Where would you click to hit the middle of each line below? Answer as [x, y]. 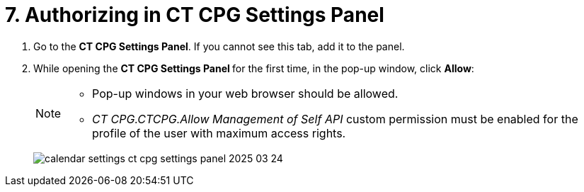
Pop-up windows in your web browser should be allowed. [245, 93]
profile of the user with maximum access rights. [219, 133]
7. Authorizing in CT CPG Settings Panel [195, 15]
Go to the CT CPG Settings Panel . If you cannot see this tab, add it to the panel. [219, 46]
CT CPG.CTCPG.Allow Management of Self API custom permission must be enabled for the [335, 119]
